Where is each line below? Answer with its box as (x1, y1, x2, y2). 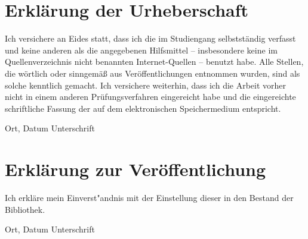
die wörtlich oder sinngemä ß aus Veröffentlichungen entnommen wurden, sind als (5, 67, 300, 79)
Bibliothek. (5, 203, 45, 215)
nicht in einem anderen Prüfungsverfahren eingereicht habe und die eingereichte (5, 90, 296, 103)
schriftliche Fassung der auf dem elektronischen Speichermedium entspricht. (5, 102, 281, 114)
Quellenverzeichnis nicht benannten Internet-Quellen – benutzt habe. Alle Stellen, (5, 55, 304, 68)
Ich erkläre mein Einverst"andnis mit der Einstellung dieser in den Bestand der (5, 191, 294, 203)
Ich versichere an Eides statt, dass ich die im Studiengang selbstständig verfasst (5, 32, 296, 45)
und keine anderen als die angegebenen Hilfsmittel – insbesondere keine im (5, 43, 278, 56)
